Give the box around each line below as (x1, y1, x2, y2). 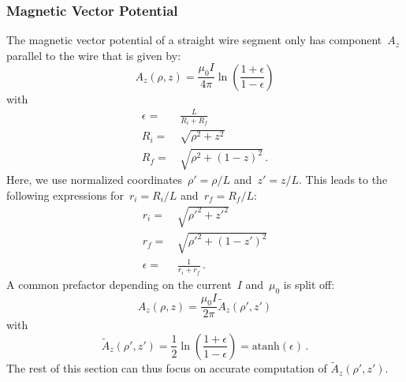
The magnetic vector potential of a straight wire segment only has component (6, 32, 382, 48)
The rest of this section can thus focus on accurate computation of (6, 360, 327, 376)
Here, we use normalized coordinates (6, 171, 183, 188)
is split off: (283, 275, 335, 292)
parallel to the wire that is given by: (6, 47, 181, 63)
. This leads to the (298, 171, 388, 188)
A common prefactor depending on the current (6, 275, 232, 292)
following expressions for (6, 187, 124, 203)
